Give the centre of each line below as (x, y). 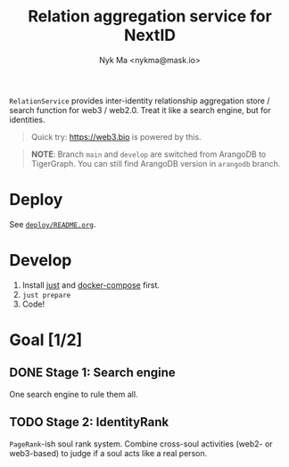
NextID (150, 35)
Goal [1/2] (46, 340)
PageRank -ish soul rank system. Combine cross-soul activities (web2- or (141, 444)
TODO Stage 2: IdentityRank (89, 422)
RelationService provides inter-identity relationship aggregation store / (140, 101)
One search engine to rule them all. (74, 394)
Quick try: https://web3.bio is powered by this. (116, 136)
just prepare (46, 295)
